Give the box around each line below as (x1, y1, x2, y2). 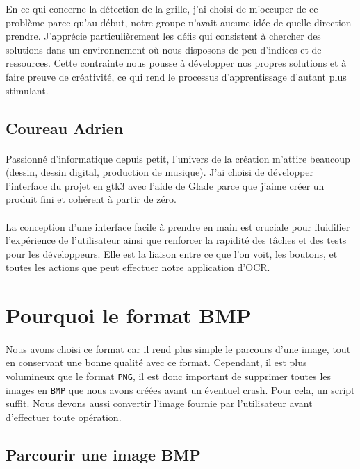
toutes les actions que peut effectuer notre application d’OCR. (6, 260, 270, 274)
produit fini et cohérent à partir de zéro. (6, 192, 177, 206)
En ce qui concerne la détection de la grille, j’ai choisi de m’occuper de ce (6, 1, 318, 15)
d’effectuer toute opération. (6, 409, 122, 424)
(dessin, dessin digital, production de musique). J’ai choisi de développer (6, 165, 313, 179)
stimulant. (6, 83, 49, 97)
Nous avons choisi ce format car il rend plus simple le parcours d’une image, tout (6, 341, 351, 356)
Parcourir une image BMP (6, 443, 201, 465)
